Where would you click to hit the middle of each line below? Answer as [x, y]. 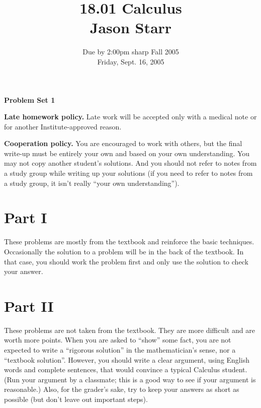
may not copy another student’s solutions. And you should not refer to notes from [130, 163]
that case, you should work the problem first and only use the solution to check [126, 261]
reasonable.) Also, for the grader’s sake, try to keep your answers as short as [122, 389]
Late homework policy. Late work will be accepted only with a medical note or [130, 117]
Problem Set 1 [30, 99]
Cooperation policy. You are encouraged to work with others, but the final [123, 143]
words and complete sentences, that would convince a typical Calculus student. [126, 369]
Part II [29, 305]
